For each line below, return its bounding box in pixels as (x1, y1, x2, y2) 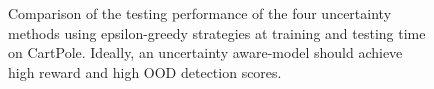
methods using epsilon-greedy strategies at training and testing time (8, 22, 426, 43)
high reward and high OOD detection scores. (8, 61, 282, 82)
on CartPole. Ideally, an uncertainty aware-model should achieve (8, 42, 403, 63)
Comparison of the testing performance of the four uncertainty (8, 3, 392, 23)
